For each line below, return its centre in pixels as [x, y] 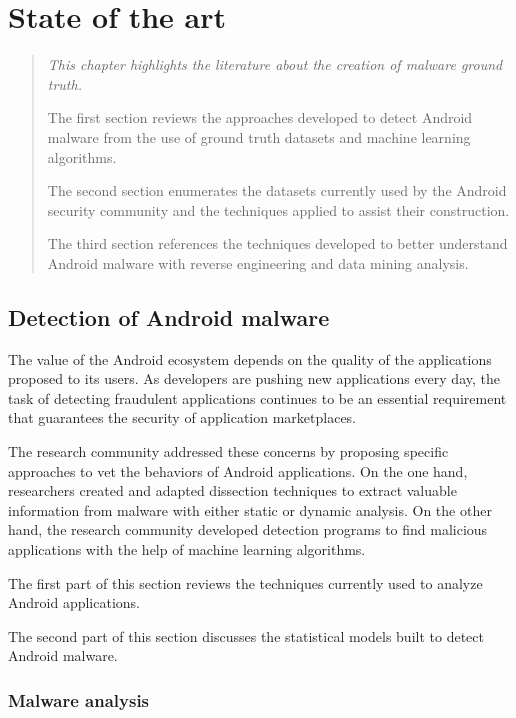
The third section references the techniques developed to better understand [277, 243]
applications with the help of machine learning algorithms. [187, 549]
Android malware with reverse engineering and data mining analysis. [258, 262]
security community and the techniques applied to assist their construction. [278, 209]
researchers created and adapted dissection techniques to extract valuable [232, 490]
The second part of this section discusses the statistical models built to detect [246, 635]
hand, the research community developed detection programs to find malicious [248, 529]
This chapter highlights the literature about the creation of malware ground [275, 64]
